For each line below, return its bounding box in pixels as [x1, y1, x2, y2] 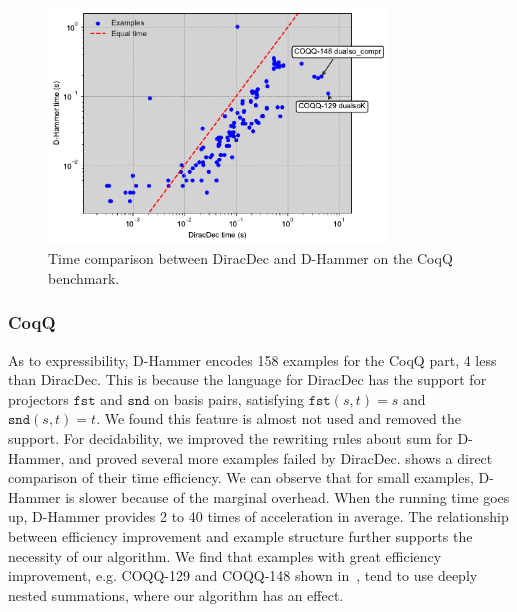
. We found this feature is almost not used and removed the [96, 408, 461, 429]
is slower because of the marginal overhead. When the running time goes [65, 486, 510, 507]
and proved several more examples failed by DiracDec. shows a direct [69, 447, 493, 468]
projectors [8, 388, 69, 409]
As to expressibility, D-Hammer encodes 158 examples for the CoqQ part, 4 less [8, 349, 497, 370]
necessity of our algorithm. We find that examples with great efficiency [8, 545, 442, 566]
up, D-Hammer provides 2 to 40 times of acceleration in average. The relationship [8, 506, 509, 527]
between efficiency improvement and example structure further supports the [8, 525, 473, 546]
